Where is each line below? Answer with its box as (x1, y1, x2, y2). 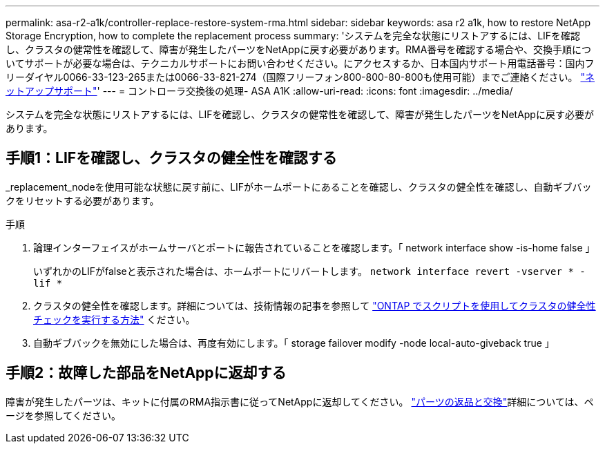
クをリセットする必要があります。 (6, 194, 160, 207)
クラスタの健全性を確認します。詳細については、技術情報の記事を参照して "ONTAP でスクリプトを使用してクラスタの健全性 (33, 299, 596, 312)
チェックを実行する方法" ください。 (33, 313, 195, 325)
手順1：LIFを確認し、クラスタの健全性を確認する (6, 149, 337, 167)
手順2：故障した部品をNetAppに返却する (6, 364, 287, 382)
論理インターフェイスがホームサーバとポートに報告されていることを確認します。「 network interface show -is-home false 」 (33, 241, 595, 254)
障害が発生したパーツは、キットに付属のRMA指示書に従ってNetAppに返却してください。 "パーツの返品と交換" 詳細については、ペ (6, 395, 594, 408)
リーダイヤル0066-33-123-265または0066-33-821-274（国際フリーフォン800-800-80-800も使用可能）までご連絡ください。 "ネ (6, 71, 595, 83)
